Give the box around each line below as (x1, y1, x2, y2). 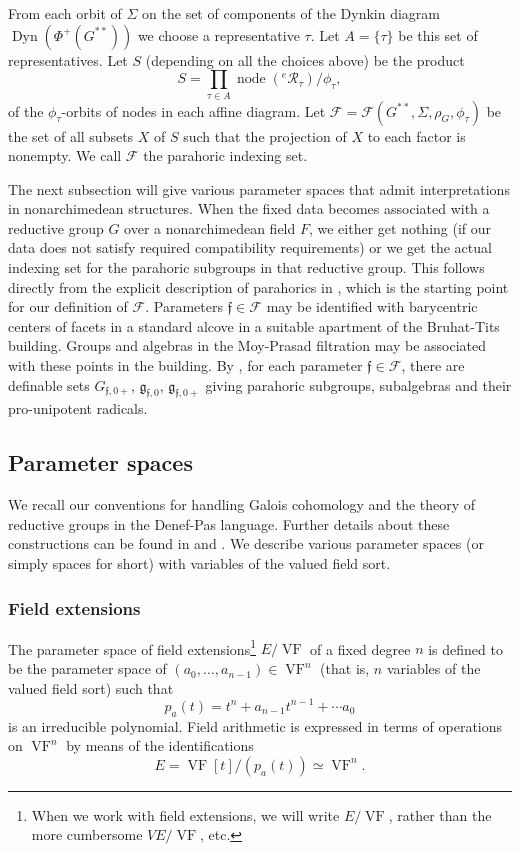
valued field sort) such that (8, 677, 174, 698)
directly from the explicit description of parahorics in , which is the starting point (8, 276, 509, 297)
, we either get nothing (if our (308, 217, 492, 238)
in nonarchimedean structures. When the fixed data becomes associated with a (8, 198, 490, 219)
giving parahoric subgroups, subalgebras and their (205, 374, 512, 395)
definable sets (8, 374, 90, 395)
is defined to (428, 638, 503, 659)
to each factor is (367, 125, 466, 146)
